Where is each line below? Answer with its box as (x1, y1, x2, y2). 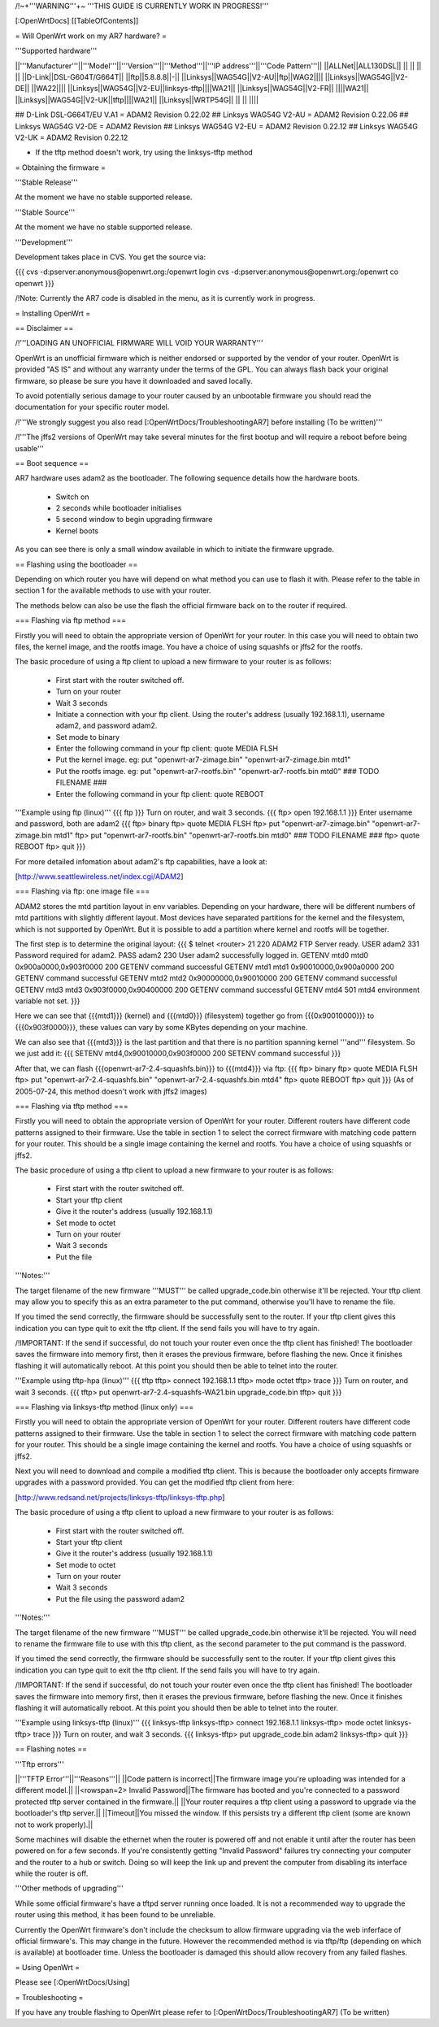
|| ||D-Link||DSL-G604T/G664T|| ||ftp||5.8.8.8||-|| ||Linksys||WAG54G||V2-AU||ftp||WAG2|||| (15, 72, 324, 81)
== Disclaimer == (15, 323, 74, 333)
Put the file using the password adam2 (55, 1594, 185, 1603)
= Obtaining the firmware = (15, 163, 106, 172)
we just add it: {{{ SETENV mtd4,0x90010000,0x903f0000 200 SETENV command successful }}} (15, 1049, 341, 1059)
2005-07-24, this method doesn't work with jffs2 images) (15, 1086, 207, 1096)
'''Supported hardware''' (15, 46, 98, 56)
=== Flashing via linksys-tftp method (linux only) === (15, 1403, 194, 1412)
